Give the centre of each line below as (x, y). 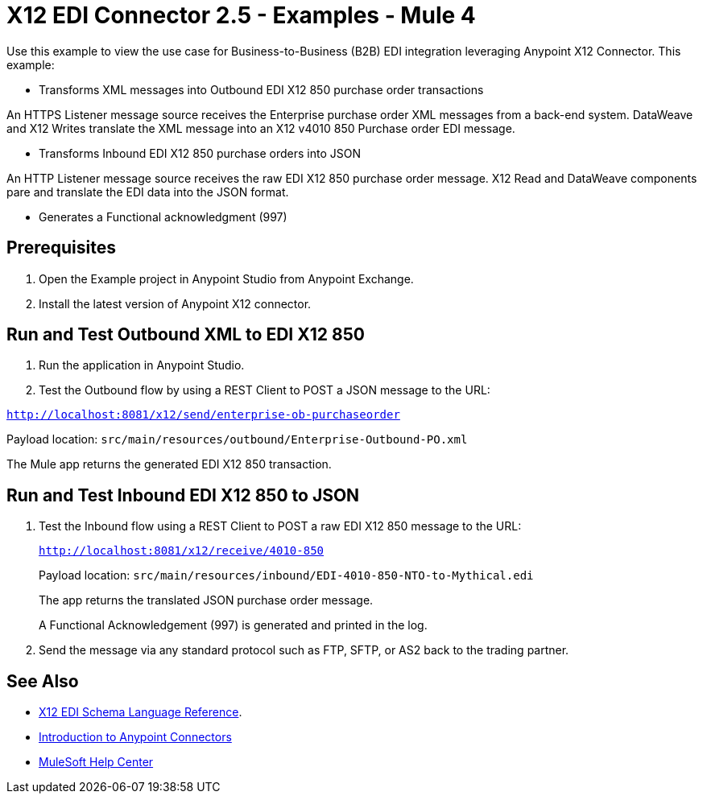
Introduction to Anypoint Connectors (135, 737)
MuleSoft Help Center (96, 762)
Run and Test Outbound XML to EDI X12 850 (186, 335)
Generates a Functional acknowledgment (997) (163, 216)
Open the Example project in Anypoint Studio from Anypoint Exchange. (226, 278)
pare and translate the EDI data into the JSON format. (148, 192)
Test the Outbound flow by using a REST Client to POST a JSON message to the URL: (265, 390)
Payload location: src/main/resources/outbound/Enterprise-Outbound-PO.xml (237, 439)
